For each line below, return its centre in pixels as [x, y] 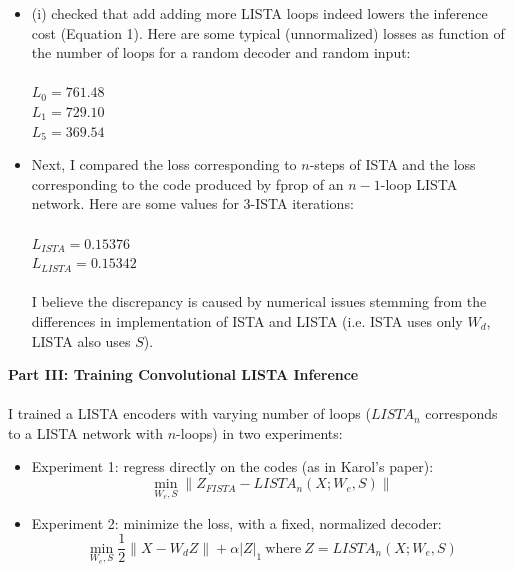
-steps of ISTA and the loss [392, 164]
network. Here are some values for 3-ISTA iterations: [192, 203]
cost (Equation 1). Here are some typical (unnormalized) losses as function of [268, 32]
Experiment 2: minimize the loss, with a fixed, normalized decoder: [236, 522]
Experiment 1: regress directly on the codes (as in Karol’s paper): [232, 466]
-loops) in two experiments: [259, 432]
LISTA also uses [81, 340]
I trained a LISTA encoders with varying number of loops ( [189, 413]
